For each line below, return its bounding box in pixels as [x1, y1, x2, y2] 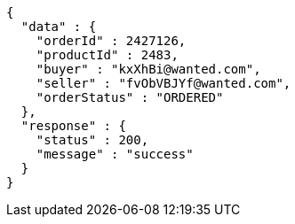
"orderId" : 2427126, [36, 34, 187, 48]
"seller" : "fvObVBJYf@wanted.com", [36, 76, 291, 90]
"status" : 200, [36, 133, 149, 147]
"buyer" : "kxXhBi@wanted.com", [36, 62, 261, 76]
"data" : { [20, 19, 97, 34]
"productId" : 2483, [36, 48, 179, 62]
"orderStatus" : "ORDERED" [36, 90, 224, 104]
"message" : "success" [36, 147, 194, 161]
